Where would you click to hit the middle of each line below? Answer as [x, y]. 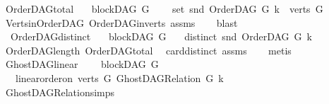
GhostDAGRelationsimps [60, 92]
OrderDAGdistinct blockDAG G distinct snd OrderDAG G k [161, 36]
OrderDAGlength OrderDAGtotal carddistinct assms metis [148, 50]
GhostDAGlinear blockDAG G [82, 64]
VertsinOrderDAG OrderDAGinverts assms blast [121, 22]
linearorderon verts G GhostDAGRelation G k [119, 77]
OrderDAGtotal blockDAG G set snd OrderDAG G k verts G [164, 8]
